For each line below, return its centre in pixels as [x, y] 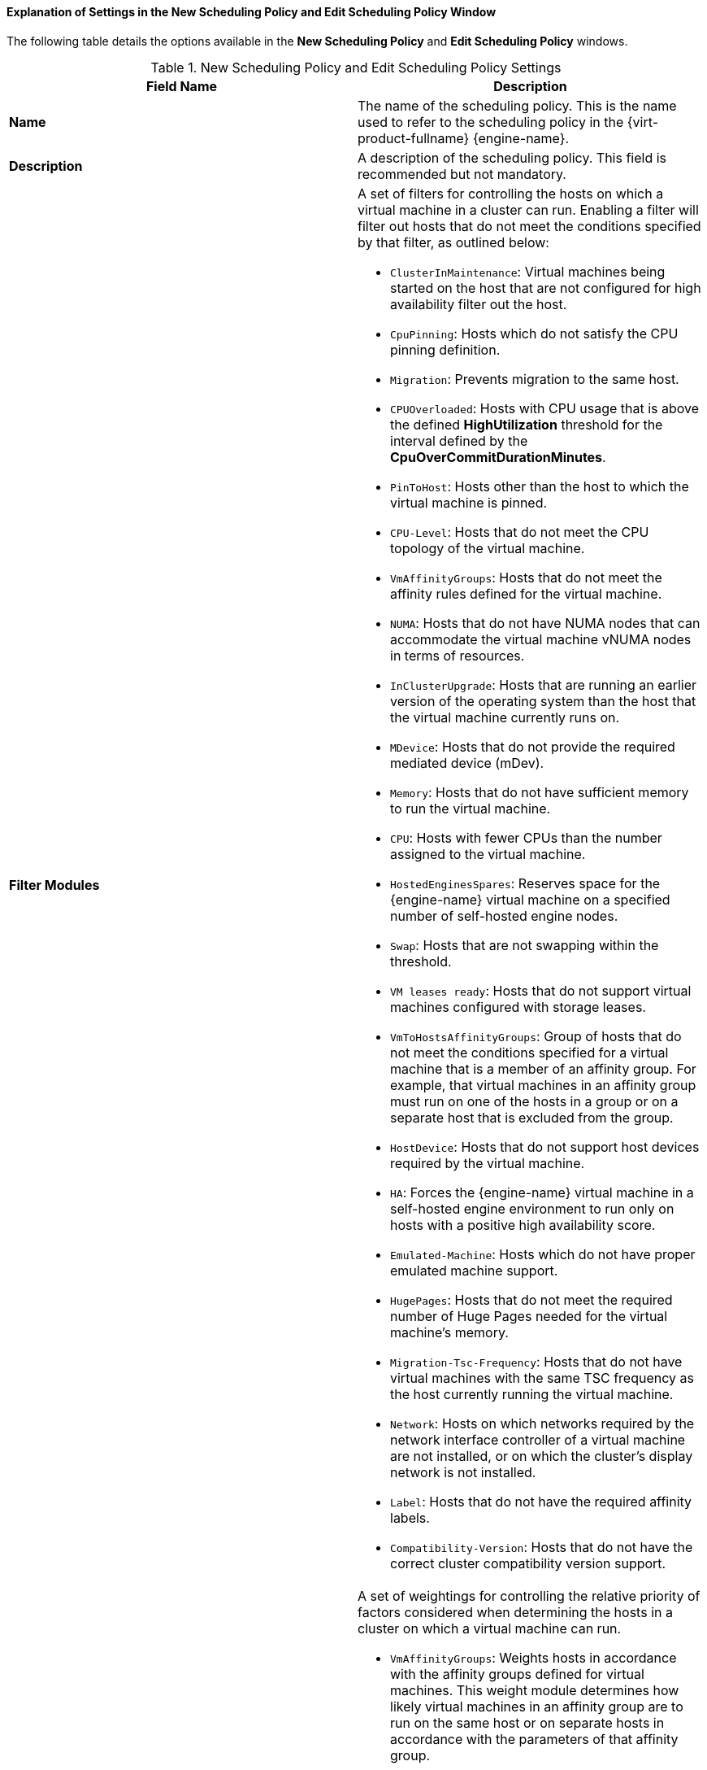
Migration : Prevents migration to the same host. [535, 379]
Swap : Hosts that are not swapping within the [525, 945]
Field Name [182, 86]
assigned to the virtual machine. [488, 854]
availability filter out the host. [479, 304]
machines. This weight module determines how [535, 1690]
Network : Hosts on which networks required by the [542, 1423]
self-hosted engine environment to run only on [532, 1208]
